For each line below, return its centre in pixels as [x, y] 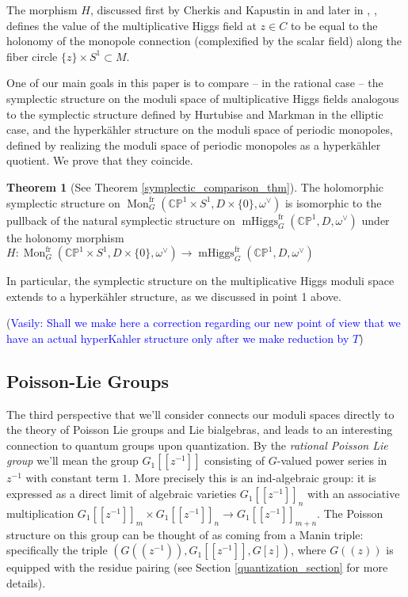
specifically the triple [57, 550]
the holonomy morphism [65, 237]
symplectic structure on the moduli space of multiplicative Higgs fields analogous [203, 98]
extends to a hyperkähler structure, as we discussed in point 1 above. [174, 296]
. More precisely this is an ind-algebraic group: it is [252, 478]
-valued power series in [332, 460]
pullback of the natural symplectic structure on [121, 220]
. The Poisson [350, 513]
